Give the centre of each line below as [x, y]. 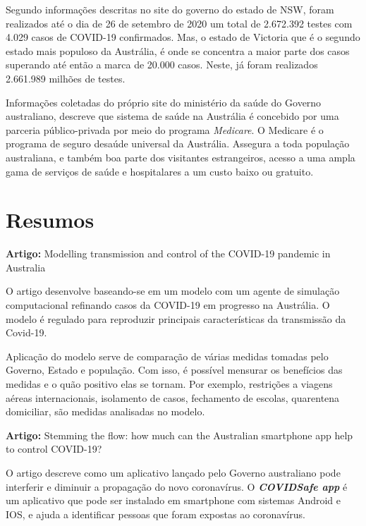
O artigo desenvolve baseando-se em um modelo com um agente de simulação [173, 291]
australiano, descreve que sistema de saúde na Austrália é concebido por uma [172, 116]
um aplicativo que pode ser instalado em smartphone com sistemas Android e [173, 500]
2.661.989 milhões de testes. [66, 78]
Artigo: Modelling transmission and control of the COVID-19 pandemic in [168, 253]
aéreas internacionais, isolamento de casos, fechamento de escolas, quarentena [173, 397]
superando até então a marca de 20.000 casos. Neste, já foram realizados [162, 65]
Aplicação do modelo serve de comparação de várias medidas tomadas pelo [167, 356]
